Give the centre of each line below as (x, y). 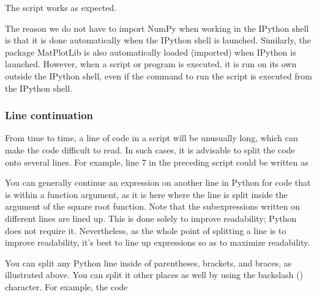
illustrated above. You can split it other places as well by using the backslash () (154, 275)
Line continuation (49, 115)
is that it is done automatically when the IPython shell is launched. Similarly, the (158, 40)
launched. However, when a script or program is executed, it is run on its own (151, 64)
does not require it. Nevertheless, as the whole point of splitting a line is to (146, 230)
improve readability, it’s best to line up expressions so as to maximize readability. (158, 242)
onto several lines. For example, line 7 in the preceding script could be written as (157, 162)
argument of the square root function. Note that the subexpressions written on (153, 206)
